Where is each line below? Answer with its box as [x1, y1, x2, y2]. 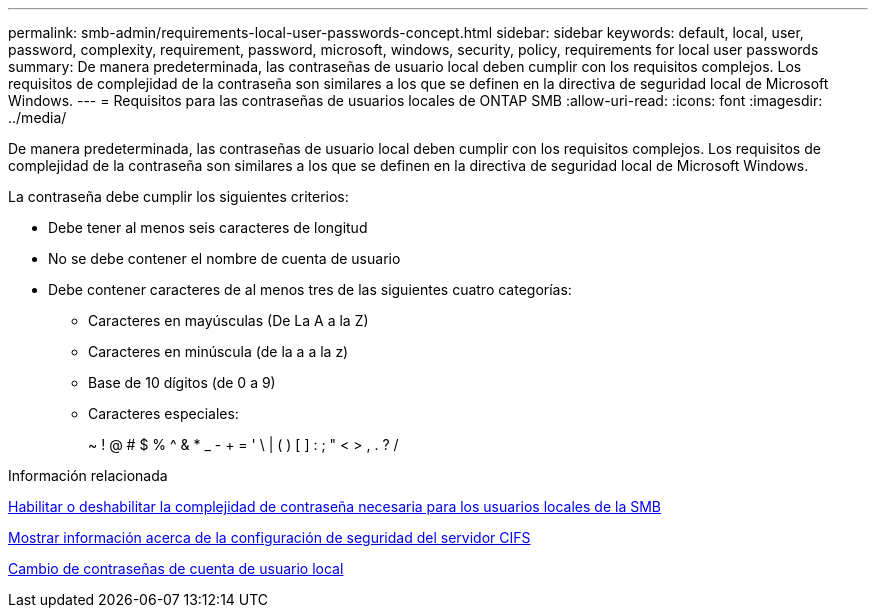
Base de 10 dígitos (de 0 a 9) [88, 374, 276, 391]
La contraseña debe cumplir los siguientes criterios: [8, 188, 349, 205]
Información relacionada [8, 467, 168, 484]
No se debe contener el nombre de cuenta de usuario [48, 250, 401, 267]
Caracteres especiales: [88, 405, 239, 422]
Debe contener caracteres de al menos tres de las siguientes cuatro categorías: [48, 281, 572, 298]
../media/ [8, 109, 67, 126]
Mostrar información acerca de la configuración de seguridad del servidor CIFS [8, 529, 531, 546]
